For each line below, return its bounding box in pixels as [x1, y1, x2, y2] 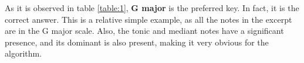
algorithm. [5, 47, 42, 60]
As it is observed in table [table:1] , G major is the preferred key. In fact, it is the [5, 2, 299, 13]
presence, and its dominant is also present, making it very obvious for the [5, 36, 269, 48]
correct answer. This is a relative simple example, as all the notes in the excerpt [5, 13, 292, 25]
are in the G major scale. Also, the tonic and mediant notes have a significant [5, 24, 284, 37]
